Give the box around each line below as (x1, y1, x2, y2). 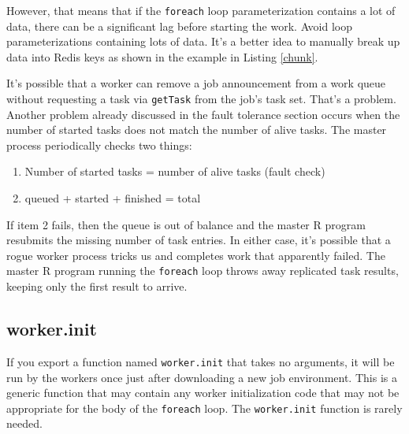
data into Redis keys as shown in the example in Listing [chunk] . (6, 48, 318, 65)
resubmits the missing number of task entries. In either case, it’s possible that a (6, 232, 391, 248)
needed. (6, 415, 43, 432)
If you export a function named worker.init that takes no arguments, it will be (6, 353, 395, 369)
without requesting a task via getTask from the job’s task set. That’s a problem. (6, 91, 396, 107)
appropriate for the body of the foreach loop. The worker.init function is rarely (6, 399, 403, 416)
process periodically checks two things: (6, 136, 192, 153)
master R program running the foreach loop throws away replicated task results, (6, 262, 399, 279)
